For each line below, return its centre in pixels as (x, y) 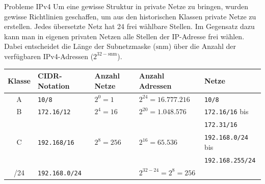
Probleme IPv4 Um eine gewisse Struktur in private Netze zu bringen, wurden (126, 6)
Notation (54, 85)
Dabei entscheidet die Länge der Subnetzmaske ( (80, 46)
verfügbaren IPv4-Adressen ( (49, 56)
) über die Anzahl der (202, 46)
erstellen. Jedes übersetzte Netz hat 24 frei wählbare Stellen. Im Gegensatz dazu (129, 26)
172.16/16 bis (227, 111)
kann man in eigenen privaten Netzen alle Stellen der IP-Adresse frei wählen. (124, 36)
